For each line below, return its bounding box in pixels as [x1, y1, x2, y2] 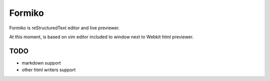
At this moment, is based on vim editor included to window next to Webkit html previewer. [9, 34, 194, 40]
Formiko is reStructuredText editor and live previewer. [9, 25, 120, 31]
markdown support [21, 60, 61, 66]
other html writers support [21, 67, 76, 73]
